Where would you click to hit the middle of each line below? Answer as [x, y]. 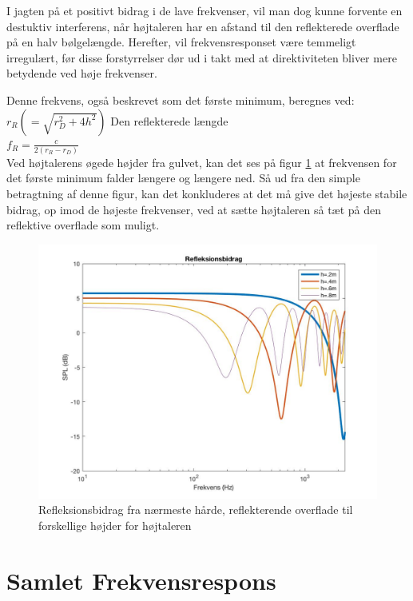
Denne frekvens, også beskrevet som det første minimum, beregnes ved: [181, 100]
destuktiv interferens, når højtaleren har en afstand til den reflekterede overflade [203, 26]
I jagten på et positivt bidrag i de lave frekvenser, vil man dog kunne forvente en [205, 10]
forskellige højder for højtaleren [115, 525]
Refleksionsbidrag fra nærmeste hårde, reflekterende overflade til [196, 509]
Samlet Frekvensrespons [141, 580]
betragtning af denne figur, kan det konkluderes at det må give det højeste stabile [207, 194]
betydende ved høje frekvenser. [82, 73]
